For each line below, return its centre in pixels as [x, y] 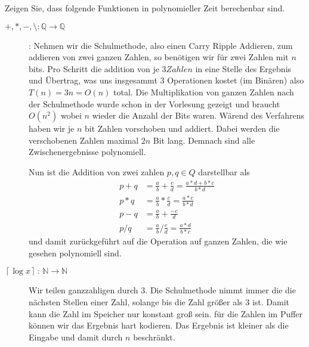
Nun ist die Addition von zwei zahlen [97, 171]
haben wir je [52, 128]
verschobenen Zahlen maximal [84, 140]
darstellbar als [224, 171]
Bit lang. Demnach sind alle [204, 140]
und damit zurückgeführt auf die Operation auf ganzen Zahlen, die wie [158, 241]
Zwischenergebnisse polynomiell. [87, 152]
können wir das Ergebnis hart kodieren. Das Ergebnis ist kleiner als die [159, 325]
